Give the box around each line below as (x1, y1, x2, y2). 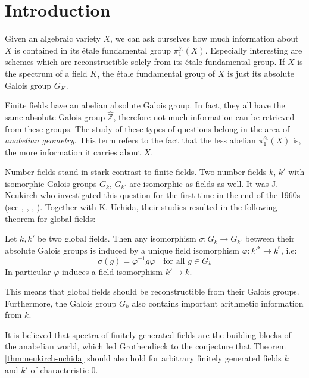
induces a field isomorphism (61, 265, 163, 277)
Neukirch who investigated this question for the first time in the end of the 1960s (5, 189, 301, 201)
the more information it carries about (5, 145, 141, 158)
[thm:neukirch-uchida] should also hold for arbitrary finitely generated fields (5, 352, 282, 364)
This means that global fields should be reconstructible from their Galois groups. (5, 285, 299, 298)
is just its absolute (227, 67, 294, 79)
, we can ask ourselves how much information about (110, 32, 299, 45)
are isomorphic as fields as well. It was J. (129, 177, 279, 189)
